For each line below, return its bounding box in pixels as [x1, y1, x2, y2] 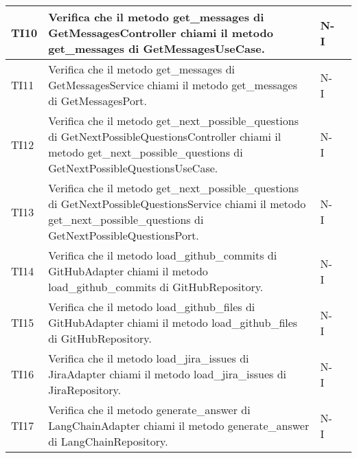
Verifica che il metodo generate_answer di [48, 402, 251, 417]
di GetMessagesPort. [48, 93, 147, 108]
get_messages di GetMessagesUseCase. [48, 41, 265, 56]
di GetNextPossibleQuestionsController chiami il [48, 128, 281, 144]
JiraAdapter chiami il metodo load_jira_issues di [48, 366, 287, 382]
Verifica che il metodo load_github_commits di [48, 247, 277, 263]
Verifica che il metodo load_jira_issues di [48, 350, 249, 366]
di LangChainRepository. [48, 433, 168, 449]
